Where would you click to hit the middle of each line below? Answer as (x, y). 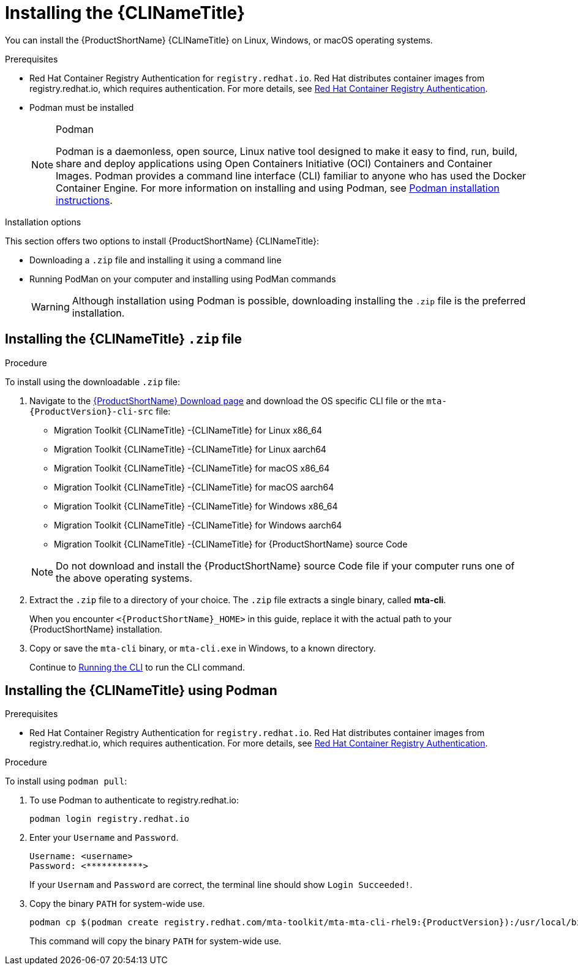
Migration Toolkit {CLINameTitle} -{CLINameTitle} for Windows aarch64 (198, 525)
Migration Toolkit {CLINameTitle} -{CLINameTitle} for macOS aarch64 (194, 487)
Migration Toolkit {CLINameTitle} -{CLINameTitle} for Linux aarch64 (190, 449)
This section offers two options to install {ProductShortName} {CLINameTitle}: (162, 241)
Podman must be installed (82, 107)
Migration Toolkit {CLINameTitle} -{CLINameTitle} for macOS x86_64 (192, 468)
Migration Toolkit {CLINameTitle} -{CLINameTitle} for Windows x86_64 (196, 506)
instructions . (84, 200)
